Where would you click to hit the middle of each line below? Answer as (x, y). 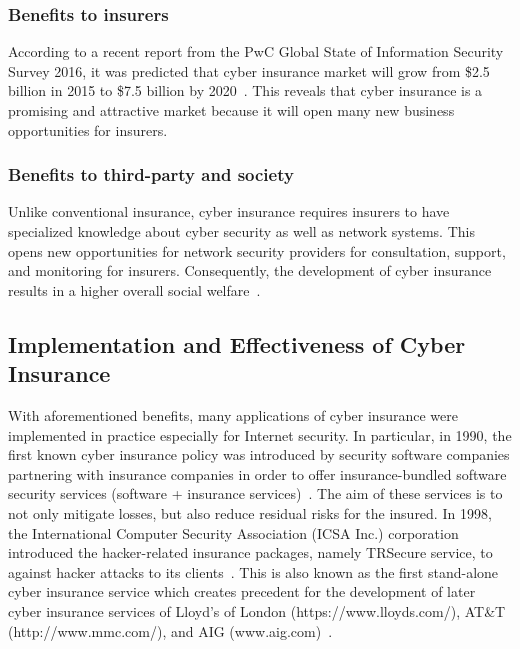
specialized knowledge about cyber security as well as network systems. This (241, 231)
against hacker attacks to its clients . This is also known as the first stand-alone (253, 571)
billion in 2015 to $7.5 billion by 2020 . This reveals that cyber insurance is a (245, 90)
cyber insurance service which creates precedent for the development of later (242, 591)
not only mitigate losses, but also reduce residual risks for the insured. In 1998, (250, 512)
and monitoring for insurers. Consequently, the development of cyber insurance (250, 270)
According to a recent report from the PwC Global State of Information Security (256, 51)
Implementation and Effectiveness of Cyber (237, 343)
